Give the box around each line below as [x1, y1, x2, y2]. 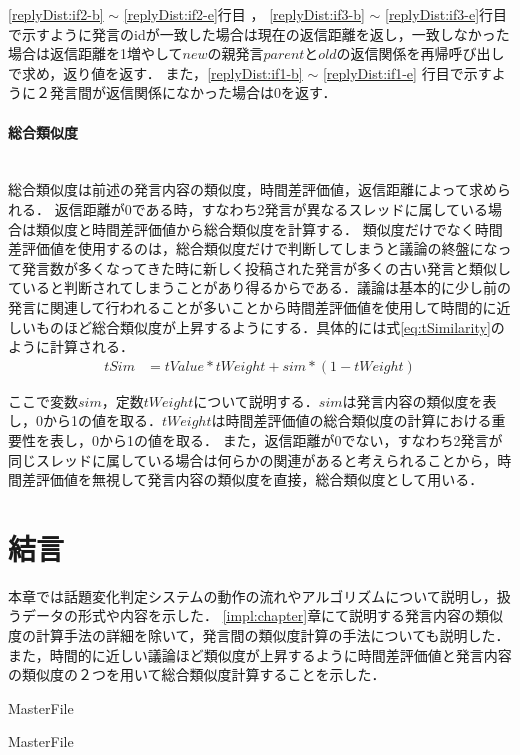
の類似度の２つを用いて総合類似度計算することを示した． [8, 664, 386, 685]
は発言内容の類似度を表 [342, 390, 497, 411]
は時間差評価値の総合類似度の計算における [211, 410, 492, 431]
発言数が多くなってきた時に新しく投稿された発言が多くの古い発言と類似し [21, 257, 511, 278]
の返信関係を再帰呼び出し [336, 43, 505, 64]
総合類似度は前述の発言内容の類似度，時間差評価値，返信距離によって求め [8, 179, 497, 200]
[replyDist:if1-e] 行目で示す [322, 62, 492, 83]
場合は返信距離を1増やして [8, 43, 183, 64]
